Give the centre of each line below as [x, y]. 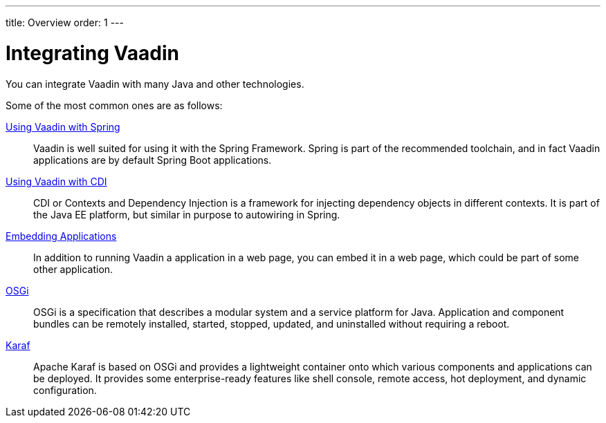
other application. [73, 269]
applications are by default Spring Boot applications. [153, 160]
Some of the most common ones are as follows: [114, 105]
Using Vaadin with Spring [63, 126]
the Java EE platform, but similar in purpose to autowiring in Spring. [187, 214]
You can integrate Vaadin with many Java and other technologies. [155, 84]
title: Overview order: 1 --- [65, 22]
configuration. [65, 390]
